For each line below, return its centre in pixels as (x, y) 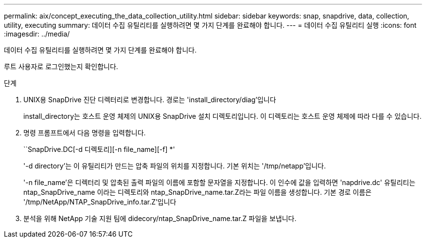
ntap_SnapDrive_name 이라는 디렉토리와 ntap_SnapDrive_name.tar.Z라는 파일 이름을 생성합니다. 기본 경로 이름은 (198, 192)
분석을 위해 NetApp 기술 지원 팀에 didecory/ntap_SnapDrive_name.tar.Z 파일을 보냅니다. (160, 218)
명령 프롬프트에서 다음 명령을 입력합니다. (85, 133)
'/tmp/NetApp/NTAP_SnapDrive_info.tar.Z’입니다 (100, 202)
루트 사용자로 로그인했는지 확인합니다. (61, 66)
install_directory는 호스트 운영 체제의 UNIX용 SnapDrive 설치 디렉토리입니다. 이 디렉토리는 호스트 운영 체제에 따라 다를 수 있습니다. (222, 116)
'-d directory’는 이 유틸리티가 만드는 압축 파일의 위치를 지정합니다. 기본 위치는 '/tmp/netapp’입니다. (175, 166)
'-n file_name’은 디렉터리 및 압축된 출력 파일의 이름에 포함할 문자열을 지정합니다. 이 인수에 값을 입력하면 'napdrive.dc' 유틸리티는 (220, 182)
